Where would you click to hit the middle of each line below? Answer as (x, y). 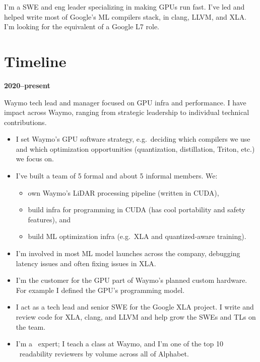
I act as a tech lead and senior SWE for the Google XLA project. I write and (135, 307)
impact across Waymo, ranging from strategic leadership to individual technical (127, 112)
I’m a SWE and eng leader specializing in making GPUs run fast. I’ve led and (124, 7)
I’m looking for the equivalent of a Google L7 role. (82, 26)
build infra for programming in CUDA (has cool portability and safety (137, 209)
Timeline (35, 61)
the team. (31, 326)
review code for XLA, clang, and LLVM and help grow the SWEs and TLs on (136, 317)
